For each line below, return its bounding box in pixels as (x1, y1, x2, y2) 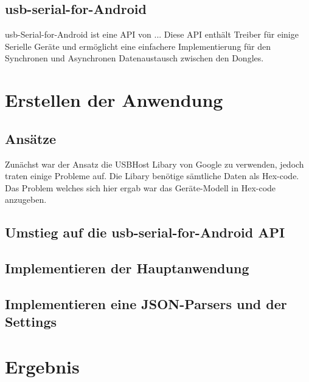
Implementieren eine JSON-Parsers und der (5, 294, 287, 313)
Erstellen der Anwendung (5, 87, 223, 112)
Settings (5, 312, 57, 331)
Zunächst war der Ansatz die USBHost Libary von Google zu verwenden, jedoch (5, 157, 304, 170)
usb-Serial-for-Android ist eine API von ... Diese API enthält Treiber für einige (5, 28, 299, 41)
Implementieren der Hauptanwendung (5, 259, 249, 278)
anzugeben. (5, 193, 47, 206)
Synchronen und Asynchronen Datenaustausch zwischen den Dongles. (5, 52, 264, 64)
